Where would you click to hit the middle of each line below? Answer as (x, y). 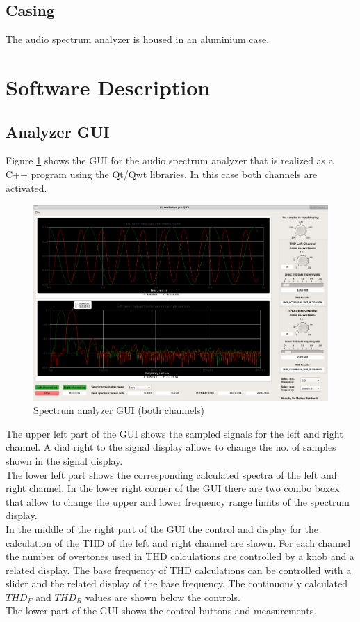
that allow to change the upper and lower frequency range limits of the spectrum (178, 501)
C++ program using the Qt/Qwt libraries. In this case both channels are (162, 174)
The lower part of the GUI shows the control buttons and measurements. (161, 611)
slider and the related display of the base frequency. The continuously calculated (177, 583)
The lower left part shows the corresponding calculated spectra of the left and (171, 474)
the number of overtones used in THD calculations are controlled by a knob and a (180, 556)
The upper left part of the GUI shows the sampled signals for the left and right (174, 433)
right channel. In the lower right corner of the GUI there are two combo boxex (173, 488)
